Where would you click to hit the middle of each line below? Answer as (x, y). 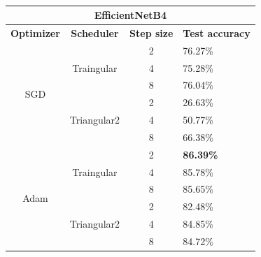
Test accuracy (217, 32)
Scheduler (95, 32)
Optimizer (35, 32)
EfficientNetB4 (130, 15)
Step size (151, 32)
